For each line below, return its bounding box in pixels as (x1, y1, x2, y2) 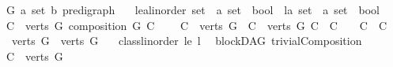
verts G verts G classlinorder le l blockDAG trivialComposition (11, 32, 362, 49)
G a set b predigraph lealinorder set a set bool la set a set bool (6, 2, 380, 17)
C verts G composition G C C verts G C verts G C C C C (6, 17, 387, 33)
